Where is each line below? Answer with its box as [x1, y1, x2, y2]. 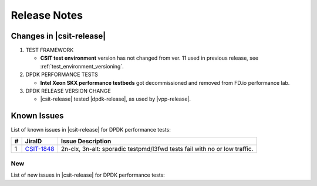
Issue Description [60, 137, 112, 145]
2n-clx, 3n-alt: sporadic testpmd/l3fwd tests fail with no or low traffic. [60, 144, 254, 153]
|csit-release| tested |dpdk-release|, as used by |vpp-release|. [40, 95, 191, 102]
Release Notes [11, 9, 83, 22]
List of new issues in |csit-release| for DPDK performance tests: [11, 171, 166, 178]
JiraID [25, 137, 42, 145]
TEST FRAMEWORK [25, 47, 74, 54]
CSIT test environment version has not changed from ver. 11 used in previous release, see [40, 54, 258, 61]
